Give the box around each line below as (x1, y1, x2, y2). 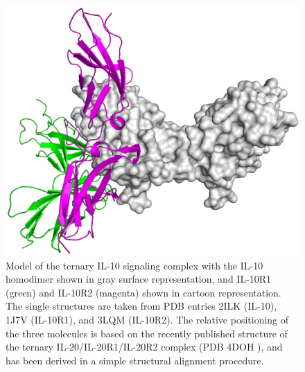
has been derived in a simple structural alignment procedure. (6, 353, 264, 367)
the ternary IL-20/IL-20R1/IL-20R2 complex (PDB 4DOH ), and (6, 339, 283, 354)
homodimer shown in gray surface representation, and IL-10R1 (6, 272, 272, 286)
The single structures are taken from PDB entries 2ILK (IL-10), (6, 299, 277, 313)
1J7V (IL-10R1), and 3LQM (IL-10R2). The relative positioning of (6, 312, 289, 327)
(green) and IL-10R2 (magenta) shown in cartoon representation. (6, 285, 281, 299)
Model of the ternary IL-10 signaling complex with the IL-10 (6, 258, 263, 272)
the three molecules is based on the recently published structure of (6, 326, 288, 340)
